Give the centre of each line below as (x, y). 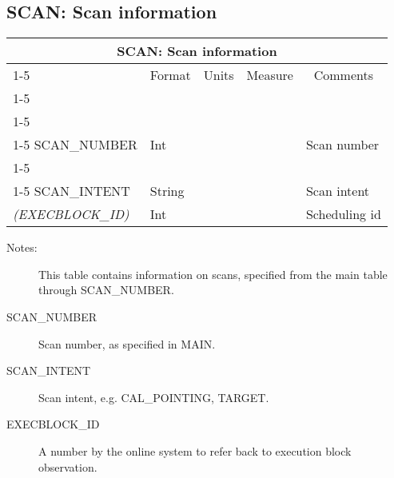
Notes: (22, 247)
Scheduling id (343, 214)
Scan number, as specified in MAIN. (127, 343)
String (167, 191)
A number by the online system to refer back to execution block (195, 450)
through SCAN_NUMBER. (106, 290)
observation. (68, 466)
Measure (270, 75)
